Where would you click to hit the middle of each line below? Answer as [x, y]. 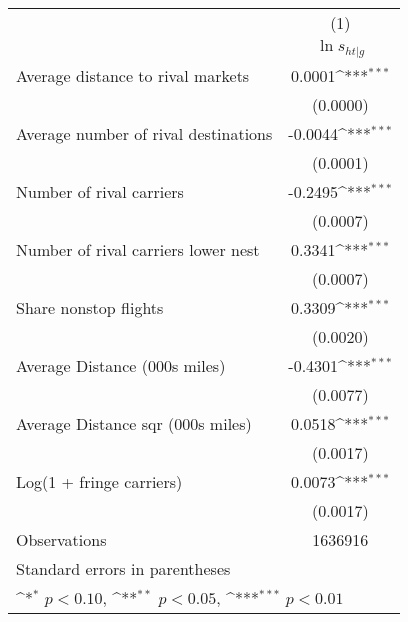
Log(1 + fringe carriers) [99, 481]
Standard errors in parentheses [123, 568]
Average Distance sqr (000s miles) [134, 423]
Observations [61, 539]
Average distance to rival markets [133, 75]
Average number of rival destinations [144, 133]
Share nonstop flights [90, 307]
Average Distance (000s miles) [121, 365]
